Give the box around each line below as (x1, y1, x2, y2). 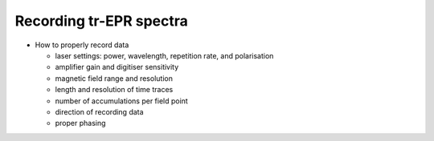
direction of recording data (55, 107, 144, 116)
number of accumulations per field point (55, 96, 188, 106)
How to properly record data (35, 40, 129, 50)
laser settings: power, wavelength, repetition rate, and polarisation (55, 50, 274, 60)
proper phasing (55, 119, 106, 128)
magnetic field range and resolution (55, 73, 173, 83)
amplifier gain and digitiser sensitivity (55, 62, 179, 72)
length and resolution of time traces (55, 85, 174, 95)
